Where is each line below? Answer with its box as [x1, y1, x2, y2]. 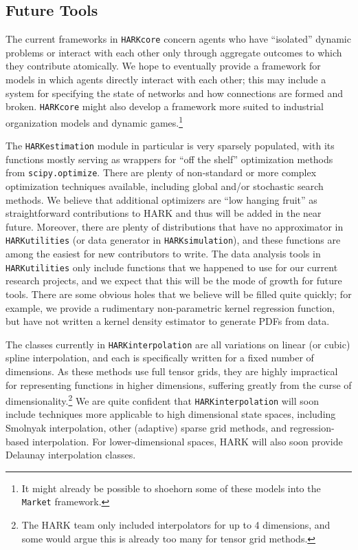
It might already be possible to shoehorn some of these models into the [21, 480, 321, 495]
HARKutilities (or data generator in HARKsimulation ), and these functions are [5, 233, 341, 247]
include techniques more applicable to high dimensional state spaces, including [5, 407, 336, 421]
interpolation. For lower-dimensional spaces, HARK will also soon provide [32, 434, 343, 448]
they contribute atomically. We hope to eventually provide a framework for [5, 59, 321, 73]
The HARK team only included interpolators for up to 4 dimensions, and [21, 518, 331, 532]
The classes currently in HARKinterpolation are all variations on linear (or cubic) [5, 337, 350, 351]
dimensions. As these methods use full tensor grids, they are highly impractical [5, 363, 338, 378]
